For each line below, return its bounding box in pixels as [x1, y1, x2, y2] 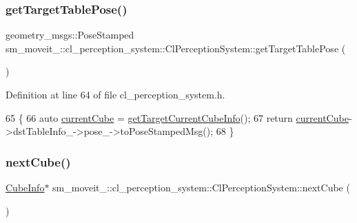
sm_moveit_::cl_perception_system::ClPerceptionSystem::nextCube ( [52, 180, 350, 194]
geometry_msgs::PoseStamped [6, 28, 134, 42]
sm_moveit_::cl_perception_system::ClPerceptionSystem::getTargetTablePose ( [6, 41, 346, 55]
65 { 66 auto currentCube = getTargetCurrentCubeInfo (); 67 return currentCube [6, 110, 349, 125]
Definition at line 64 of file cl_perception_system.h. [6, 87, 225, 101]
